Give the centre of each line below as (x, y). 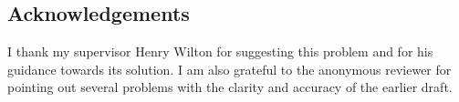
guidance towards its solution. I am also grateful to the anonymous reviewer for (229, 69)
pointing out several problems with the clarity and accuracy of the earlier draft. (230, 87)
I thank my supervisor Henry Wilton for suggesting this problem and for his (220, 51)
